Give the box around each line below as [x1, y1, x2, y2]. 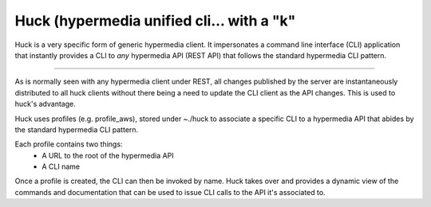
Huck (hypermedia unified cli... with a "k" [14, 12, 296, 29]
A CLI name [42, 162, 80, 171]
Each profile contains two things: [14, 139, 123, 149]
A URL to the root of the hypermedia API [42, 150, 175, 160]
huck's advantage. [14, 100, 76, 109]
